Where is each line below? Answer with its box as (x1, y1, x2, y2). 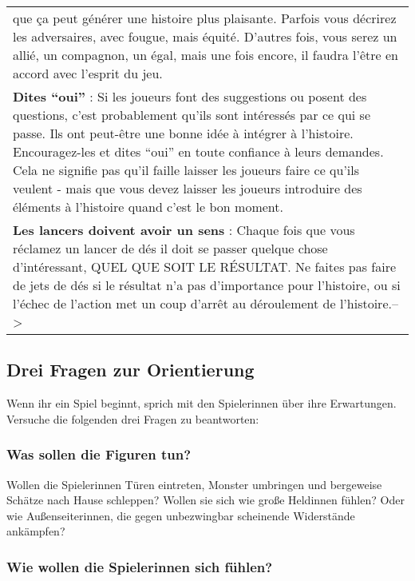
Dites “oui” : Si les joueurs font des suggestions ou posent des (13, 87, 367, 105)
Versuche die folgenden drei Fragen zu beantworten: (6, 410, 259, 427)
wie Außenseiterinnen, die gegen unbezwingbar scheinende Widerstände (6, 507, 355, 523)
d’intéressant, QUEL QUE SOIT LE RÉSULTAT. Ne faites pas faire (13, 257, 397, 276)
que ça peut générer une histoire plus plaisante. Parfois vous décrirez (13, 9, 397, 27)
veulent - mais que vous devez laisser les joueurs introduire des (13, 179, 362, 197)
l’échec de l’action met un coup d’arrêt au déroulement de (13, 294, 336, 312)
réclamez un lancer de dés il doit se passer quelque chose (13, 239, 328, 257)
